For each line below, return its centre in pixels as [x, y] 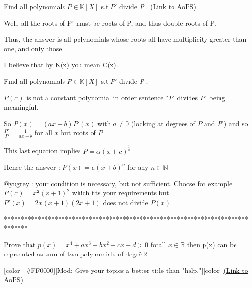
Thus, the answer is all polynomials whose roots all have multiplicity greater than [125, 39]
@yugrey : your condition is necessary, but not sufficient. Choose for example [118, 183]
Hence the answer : [32, 167]
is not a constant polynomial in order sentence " [97, 97]
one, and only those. [34, 48]
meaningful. [21, 107]
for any [138, 167]
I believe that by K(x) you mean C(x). [61, 65]
